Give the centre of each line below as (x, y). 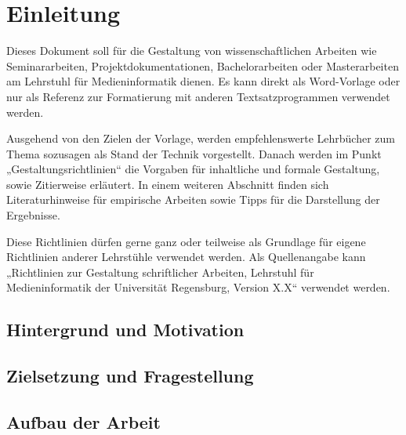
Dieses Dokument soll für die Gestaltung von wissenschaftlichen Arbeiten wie (192, 51)
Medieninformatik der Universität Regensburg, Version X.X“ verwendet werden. (198, 287)
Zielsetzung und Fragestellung (130, 376)
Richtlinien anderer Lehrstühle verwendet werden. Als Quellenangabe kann (186, 257)
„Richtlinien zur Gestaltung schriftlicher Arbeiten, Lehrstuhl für (160, 272)
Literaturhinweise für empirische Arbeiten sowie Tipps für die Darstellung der (193, 199)
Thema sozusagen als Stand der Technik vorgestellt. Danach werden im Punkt (194, 153)
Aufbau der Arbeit (83, 421)
